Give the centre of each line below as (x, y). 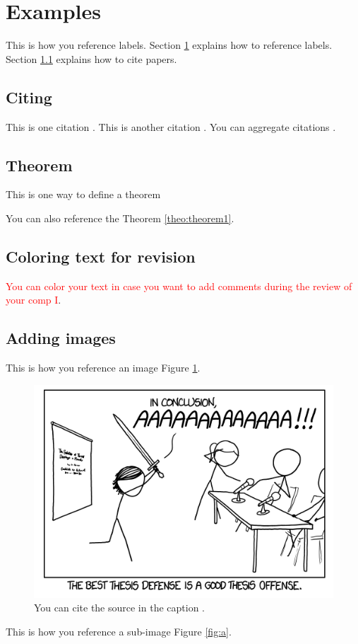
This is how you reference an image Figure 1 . (103, 368)
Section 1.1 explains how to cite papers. (91, 58)
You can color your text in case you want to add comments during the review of (179, 286)
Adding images (61, 338)
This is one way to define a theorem (83, 194)
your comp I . (34, 300)
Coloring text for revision (101, 256)
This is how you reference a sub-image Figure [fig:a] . (119, 631)
